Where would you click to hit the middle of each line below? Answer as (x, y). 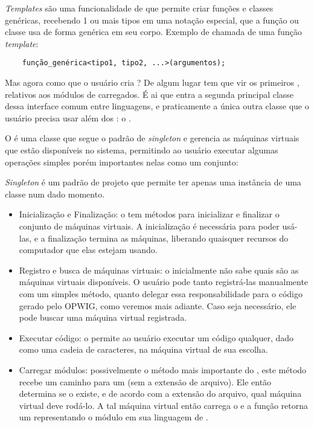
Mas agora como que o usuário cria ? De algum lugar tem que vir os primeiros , (152, 82)
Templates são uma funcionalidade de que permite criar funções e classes (139, 8)
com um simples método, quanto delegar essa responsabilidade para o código (161, 293)
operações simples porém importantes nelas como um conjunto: (122, 162)
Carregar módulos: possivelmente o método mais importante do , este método (163, 369)
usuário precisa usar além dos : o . (68, 117)
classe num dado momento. (55, 194)
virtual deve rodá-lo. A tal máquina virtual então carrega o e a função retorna (164, 405)
